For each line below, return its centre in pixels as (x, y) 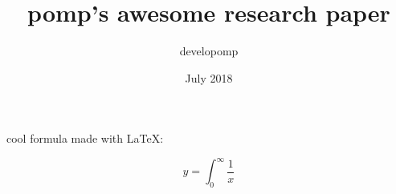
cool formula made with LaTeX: (85, 138)
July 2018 (209, 77)
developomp (209, 51)
